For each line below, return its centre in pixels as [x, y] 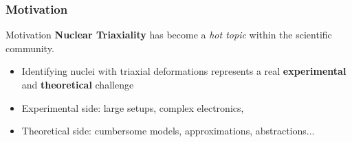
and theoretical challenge [78, 84]
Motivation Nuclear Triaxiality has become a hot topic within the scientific [169, 35]
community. [30, 48]
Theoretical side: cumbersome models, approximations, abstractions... [168, 131]
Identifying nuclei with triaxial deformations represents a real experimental [184, 71]
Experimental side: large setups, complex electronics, [133, 107]
